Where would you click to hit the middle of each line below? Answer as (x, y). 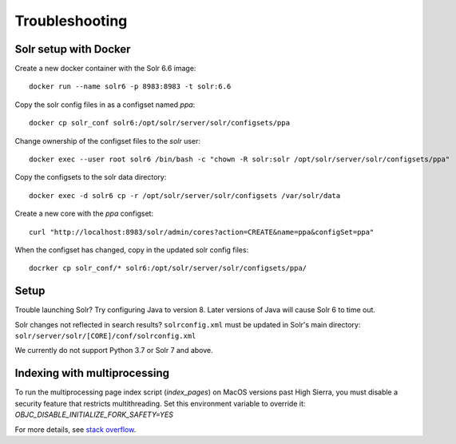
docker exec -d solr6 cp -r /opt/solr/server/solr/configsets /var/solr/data (185, 195)
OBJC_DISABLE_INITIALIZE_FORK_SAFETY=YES (94, 414)
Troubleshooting (71, 21)
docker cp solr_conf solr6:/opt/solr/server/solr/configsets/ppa (160, 123)
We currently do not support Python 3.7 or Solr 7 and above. (114, 351)
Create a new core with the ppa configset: (84, 214)
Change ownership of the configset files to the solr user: (108, 141)
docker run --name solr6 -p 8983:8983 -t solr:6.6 (130, 87)
